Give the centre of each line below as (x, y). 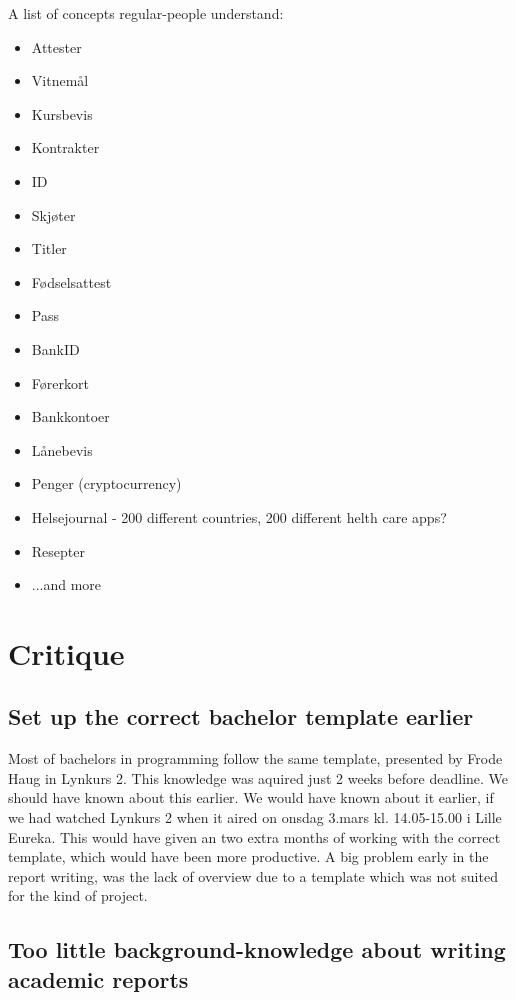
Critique (66, 652)
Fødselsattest (71, 281)
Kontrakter (65, 147)
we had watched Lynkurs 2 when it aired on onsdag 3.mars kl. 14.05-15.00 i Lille (255, 817)
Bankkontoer (70, 416)
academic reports (98, 978)
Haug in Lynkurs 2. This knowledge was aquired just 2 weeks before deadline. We (258, 777)
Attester (56, 46)
